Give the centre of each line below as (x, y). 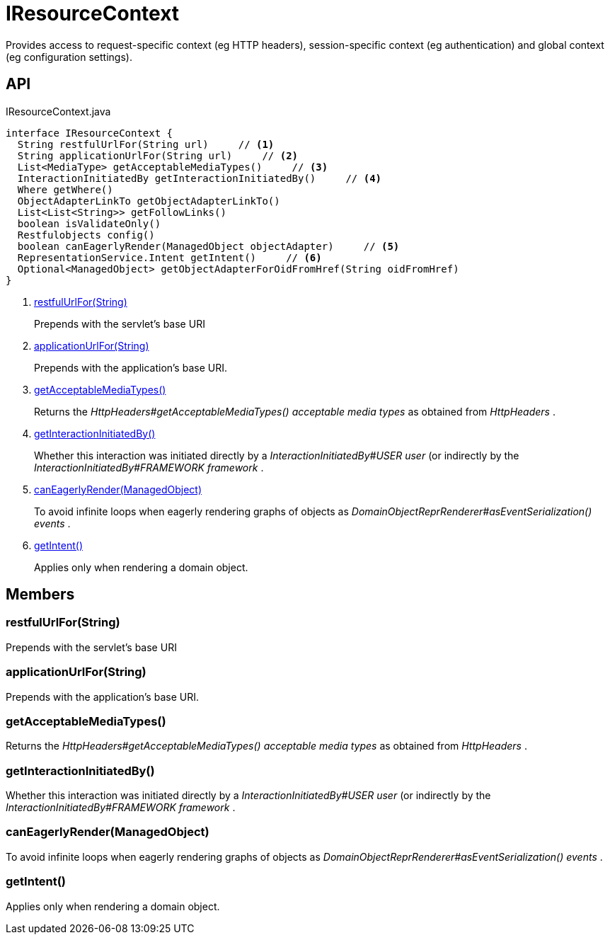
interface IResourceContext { (90, 133)
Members (40, 595)
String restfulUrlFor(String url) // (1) (146, 144)
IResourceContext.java (58, 111)
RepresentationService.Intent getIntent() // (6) (169, 257)
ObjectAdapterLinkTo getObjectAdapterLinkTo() (149, 201)
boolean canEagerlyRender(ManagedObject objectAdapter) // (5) (208, 246)
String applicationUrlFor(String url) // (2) (158, 155)
